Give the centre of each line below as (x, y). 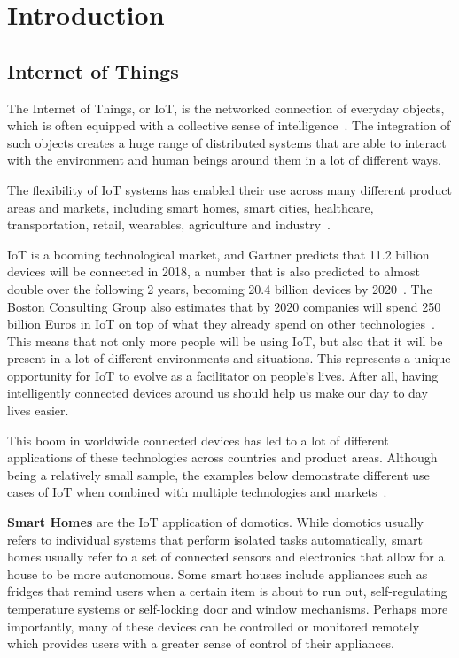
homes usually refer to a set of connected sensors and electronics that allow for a (226, 557)
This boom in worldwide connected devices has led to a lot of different (198, 440)
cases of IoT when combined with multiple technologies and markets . (197, 492)
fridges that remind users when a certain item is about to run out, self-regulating (227, 591)
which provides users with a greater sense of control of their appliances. (201, 643)
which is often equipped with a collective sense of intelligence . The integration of (229, 125)
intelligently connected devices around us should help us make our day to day (218, 393)
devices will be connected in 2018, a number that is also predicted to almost (214, 271)
